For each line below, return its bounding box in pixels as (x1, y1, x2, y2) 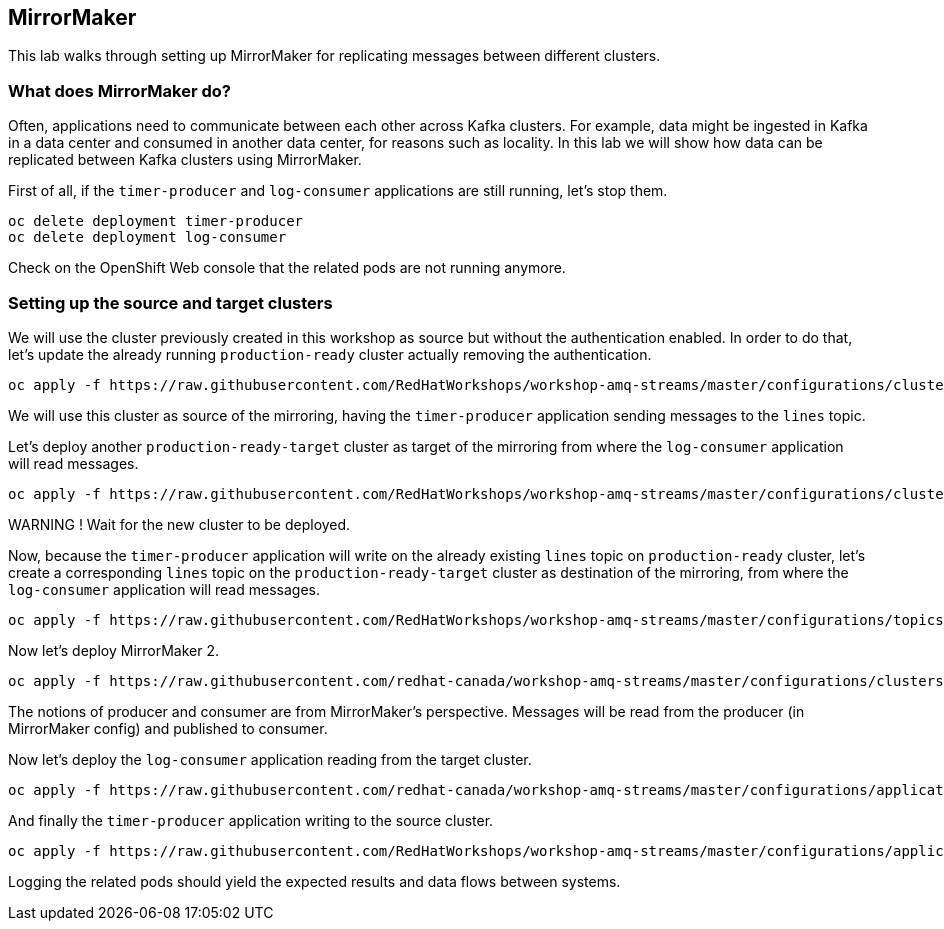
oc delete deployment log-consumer (8, 229, 287, 246)
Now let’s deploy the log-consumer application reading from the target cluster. (8, 750, 532, 768)
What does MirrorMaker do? (8, 80, 231, 101)
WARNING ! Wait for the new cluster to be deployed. (8, 515, 351, 533)
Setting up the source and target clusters (8, 292, 333, 313)
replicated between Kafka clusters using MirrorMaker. (8, 151, 362, 169)
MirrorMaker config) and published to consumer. (8, 719, 328, 737)
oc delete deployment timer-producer (8, 213, 304, 230)
